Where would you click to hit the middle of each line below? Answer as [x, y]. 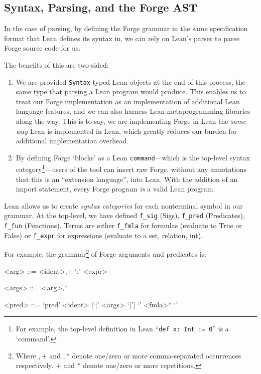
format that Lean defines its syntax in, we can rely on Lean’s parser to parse [122, 38]
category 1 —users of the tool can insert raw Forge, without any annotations [131, 168]
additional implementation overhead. [72, 141]
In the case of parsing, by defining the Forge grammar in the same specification [126, 28]
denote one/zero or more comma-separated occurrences [157, 355]
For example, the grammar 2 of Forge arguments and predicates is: [105, 253]
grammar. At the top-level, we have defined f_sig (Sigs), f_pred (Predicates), [124, 215]
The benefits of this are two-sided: [56, 64]
